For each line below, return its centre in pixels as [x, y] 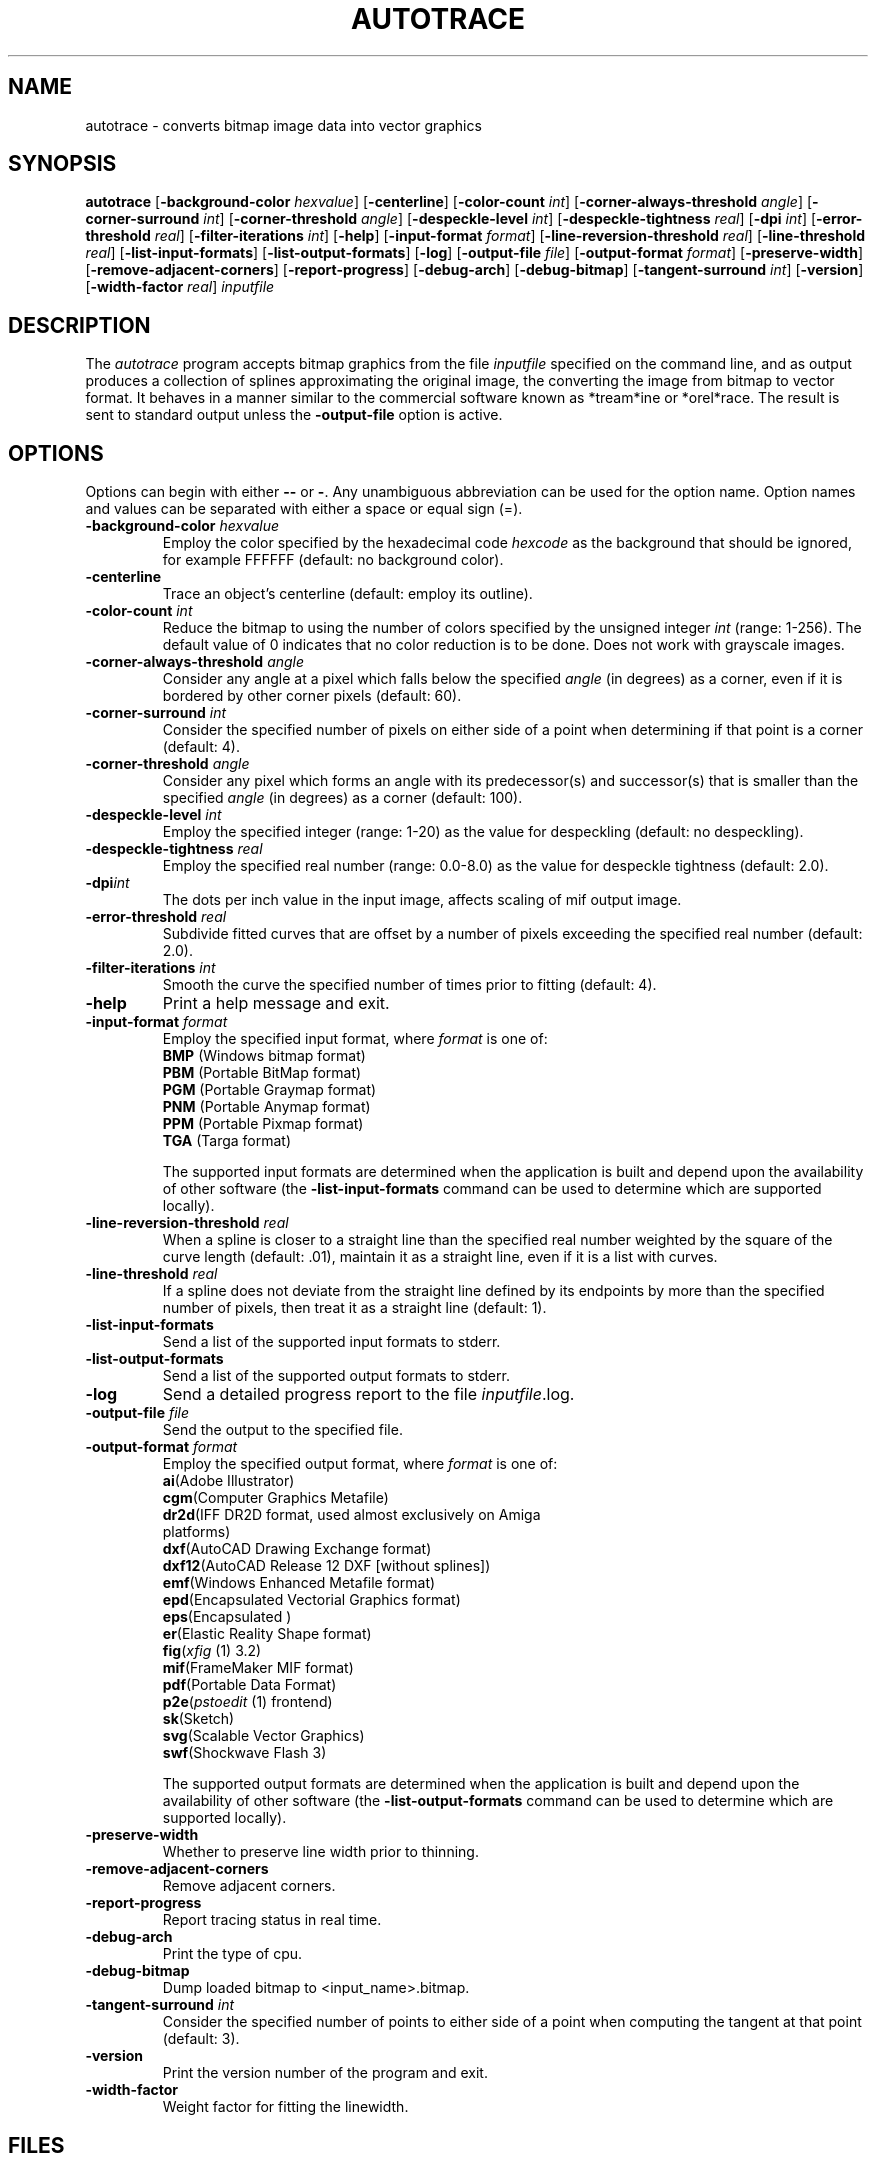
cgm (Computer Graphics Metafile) [275, 1498]
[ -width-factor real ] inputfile [180, 287]
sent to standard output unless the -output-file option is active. [294, 415]
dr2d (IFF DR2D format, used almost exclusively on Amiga [351, 1515]
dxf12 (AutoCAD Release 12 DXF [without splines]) [326, 1566]
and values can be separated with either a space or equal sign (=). [304, 509]
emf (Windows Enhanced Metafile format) [299, 1583]
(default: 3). [201, 2039]
